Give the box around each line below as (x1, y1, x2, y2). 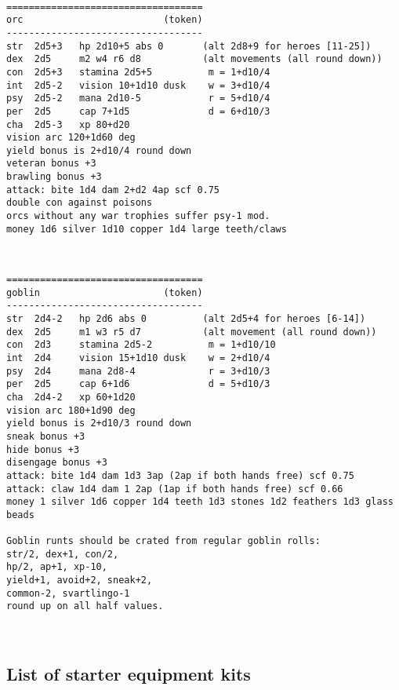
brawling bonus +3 (6, 171, 102, 183)
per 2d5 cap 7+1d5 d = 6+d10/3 (6, 105, 270, 117)
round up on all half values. (6, 601, 164, 612)
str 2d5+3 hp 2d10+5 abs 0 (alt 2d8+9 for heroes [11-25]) (6, 40, 372, 52)
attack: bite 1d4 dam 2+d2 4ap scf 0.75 (6, 184, 220, 195)
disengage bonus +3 (6, 457, 107, 469)
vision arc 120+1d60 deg (6, 132, 136, 144)
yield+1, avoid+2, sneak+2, (6, 575, 153, 586)
